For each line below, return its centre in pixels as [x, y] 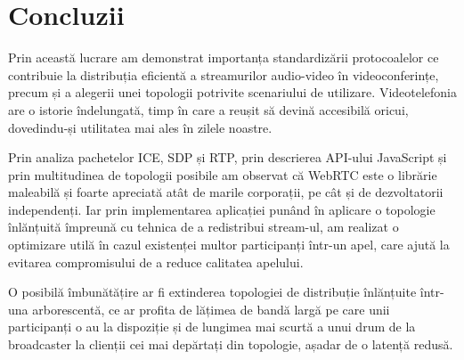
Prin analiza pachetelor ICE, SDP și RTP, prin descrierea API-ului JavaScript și [228, 157]
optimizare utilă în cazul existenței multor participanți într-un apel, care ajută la [229, 245]
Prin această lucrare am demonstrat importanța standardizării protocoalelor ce [224, 57]
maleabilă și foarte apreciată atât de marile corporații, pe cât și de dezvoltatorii [226, 192]
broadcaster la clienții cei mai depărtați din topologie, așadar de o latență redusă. [231, 344]
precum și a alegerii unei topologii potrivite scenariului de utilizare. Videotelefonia [232, 92]
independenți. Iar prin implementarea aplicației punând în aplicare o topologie [222, 209]
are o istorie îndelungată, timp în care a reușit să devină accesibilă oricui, [208, 109]
